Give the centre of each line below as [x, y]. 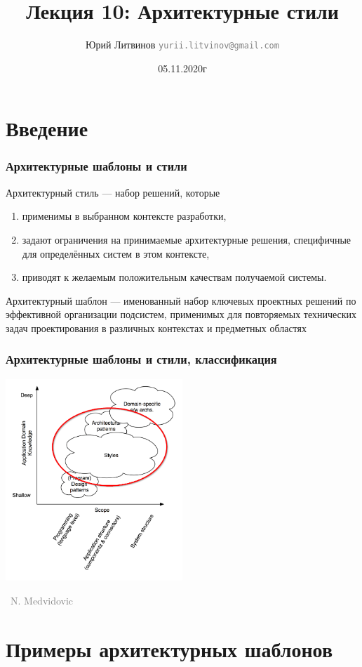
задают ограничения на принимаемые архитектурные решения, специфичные [187, 239]
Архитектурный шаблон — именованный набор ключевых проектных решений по [181, 300]
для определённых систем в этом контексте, [116, 253]
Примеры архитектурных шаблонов [169, 648]
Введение [47, 128]
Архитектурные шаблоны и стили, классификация [141, 359]
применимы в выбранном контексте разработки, [124, 216]
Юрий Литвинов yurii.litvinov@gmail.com [182, 45]
